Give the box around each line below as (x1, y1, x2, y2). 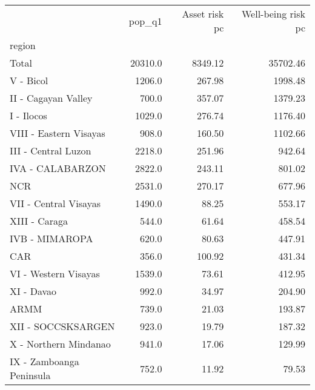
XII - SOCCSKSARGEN (10, 319, 115, 333)
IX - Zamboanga (10, 354, 79, 368)
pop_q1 (128, 13, 162, 28)
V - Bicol (10, 73, 48, 87)
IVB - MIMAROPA (10, 231, 93, 245)
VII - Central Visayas (10, 196, 101, 210)
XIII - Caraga (10, 214, 68, 228)
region (10, 38, 36, 52)
